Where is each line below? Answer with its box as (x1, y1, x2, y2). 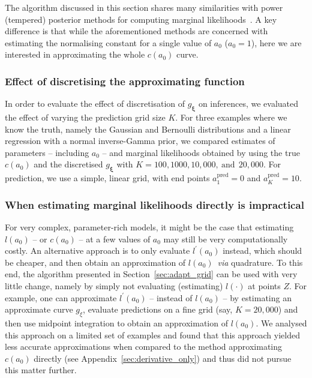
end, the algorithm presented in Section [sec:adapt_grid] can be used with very (5, 268, 298, 280)
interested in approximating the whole (5, 48, 145, 61)
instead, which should (223, 244, 302, 257)
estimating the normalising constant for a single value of (5, 36, 212, 49)
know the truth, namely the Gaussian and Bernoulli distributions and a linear (5, 122, 291, 135)
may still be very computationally (163, 232, 288, 245)
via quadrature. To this (217, 256, 303, 268)
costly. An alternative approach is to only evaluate (5, 244, 190, 257)
